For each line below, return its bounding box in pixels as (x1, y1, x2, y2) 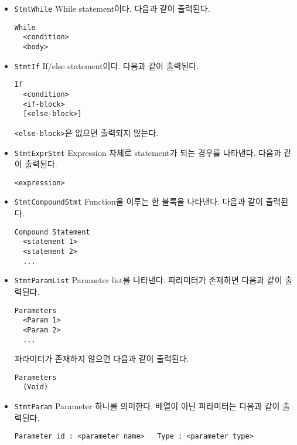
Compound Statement (14, 227, 90, 236)
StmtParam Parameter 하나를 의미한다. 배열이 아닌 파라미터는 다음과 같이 (14, 400, 280, 412)
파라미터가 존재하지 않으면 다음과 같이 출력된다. (14, 352, 189, 365)
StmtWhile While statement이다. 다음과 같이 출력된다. (14, 2, 210, 14)
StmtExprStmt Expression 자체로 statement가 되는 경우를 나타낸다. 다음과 (14, 146, 281, 158)
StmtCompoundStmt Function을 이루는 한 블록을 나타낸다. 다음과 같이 (14, 195, 263, 208)
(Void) (23, 383, 49, 392)
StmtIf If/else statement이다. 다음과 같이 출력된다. (14, 59, 199, 72)
